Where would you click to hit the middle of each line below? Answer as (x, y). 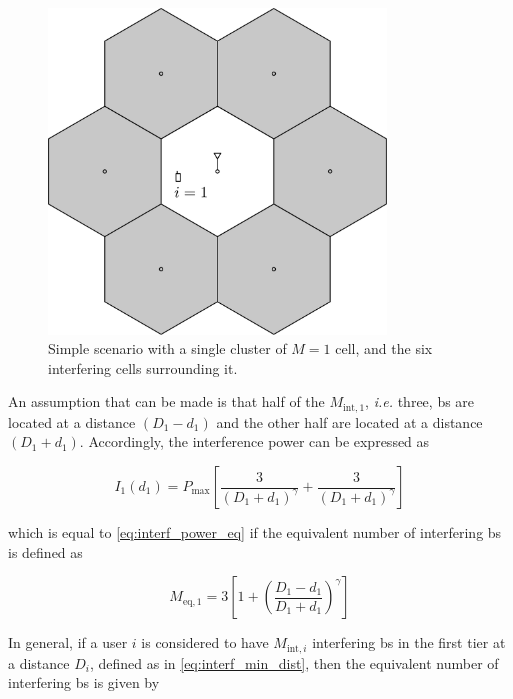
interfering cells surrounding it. (143, 367)
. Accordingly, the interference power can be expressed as (254, 441)
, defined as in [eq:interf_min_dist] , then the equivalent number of (294, 662)
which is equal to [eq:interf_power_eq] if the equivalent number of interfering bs (255, 532)
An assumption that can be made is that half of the (166, 401)
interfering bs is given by (84, 682)
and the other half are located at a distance (349, 421)
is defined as (45, 551)
